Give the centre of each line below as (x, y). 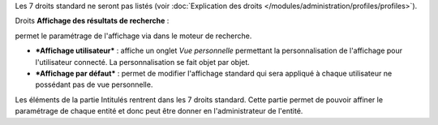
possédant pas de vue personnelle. (94, 84)
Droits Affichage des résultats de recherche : (92, 21)
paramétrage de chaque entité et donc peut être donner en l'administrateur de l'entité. (159, 111)
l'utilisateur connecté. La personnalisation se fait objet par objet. (143, 62)
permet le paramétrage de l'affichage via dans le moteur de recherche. (133, 36)
